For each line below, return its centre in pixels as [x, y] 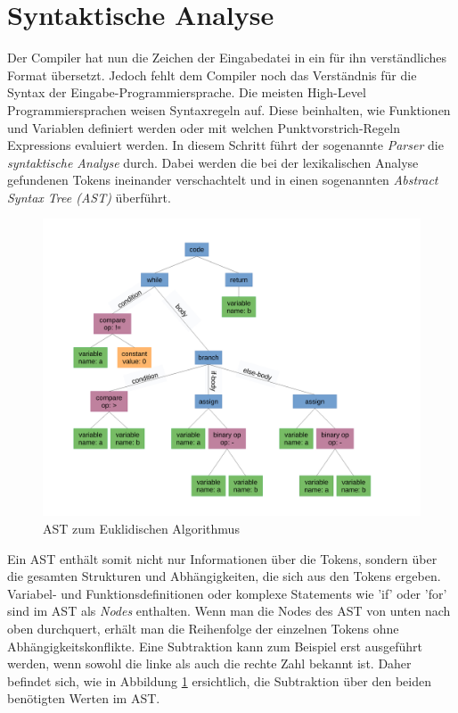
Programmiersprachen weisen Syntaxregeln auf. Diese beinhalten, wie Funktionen [229, 109]
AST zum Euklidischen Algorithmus [141, 528]
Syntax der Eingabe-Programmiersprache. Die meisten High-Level [187, 92]
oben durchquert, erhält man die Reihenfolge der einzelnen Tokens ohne [203, 628]
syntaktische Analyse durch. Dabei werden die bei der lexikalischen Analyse [213, 162]
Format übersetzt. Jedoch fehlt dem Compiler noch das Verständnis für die [212, 75]
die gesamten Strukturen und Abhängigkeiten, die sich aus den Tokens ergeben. [224, 576]
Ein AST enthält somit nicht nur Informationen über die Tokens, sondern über [222, 558]
